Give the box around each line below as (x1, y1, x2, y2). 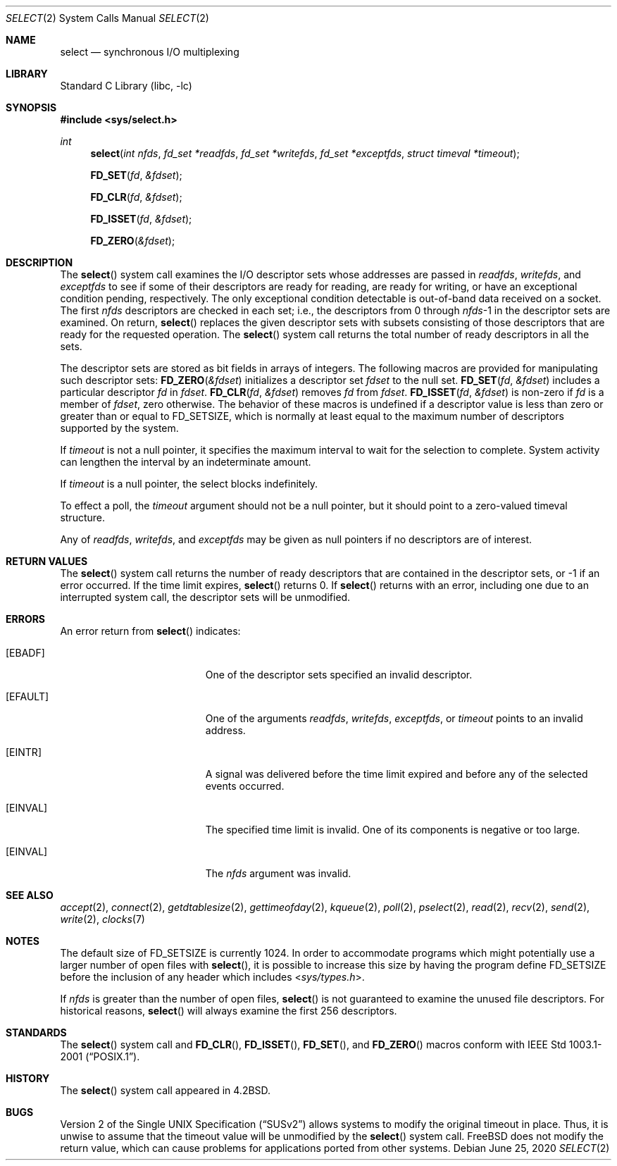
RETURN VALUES (6, 555, 88, 567)
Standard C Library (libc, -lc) (60, 80, 192, 92)
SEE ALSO (6, 889, 54, 901)
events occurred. (205, 780, 285, 792)
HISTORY (6, 1072, 50, 1084)
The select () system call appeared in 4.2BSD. (60, 1084, 271, 1096)
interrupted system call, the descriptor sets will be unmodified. (60, 591, 351, 603)
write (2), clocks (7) (60, 913, 145, 925)
